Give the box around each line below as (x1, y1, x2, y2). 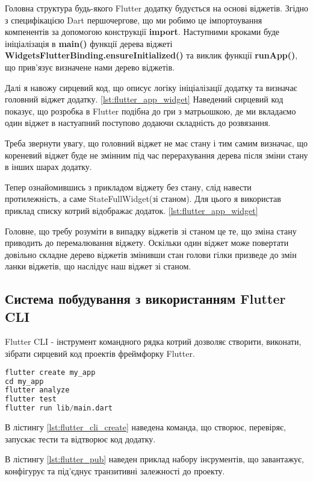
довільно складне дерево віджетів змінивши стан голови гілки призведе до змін (5, 248, 297, 260)
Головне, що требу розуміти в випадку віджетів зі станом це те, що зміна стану (5, 224, 297, 237)
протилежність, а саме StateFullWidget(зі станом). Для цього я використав (5, 192, 281, 205)
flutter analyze (5, 386, 70, 395)
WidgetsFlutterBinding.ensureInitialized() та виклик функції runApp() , (5, 49, 298, 61)
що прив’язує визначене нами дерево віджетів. (5, 60, 175, 73)
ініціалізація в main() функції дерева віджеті (5, 37, 173, 49)
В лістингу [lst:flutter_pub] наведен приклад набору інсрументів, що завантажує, (5, 453, 305, 465)
